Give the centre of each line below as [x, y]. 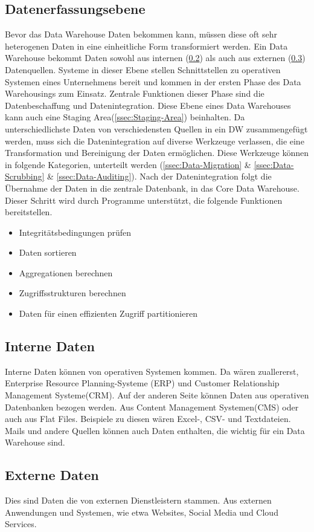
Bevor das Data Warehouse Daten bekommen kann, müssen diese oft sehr [141, 34]
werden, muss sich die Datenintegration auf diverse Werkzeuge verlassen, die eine [155, 141]
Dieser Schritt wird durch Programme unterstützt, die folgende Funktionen [144, 200]
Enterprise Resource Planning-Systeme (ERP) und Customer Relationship [142, 383]
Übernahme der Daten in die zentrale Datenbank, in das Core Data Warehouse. [152, 188]
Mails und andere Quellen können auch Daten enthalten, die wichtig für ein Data [155, 430]
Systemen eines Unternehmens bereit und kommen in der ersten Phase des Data [153, 81]
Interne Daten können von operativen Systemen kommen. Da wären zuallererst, [152, 371]
